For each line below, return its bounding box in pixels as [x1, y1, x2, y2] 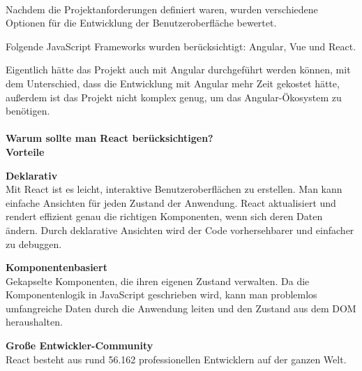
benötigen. [6, 103, 50, 118]
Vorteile [6, 144, 45, 159]
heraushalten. [6, 314, 63, 329]
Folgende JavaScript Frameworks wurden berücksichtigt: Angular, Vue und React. [6, 38, 356, 53]
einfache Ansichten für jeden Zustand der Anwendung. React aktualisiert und [6, 195, 336, 210]
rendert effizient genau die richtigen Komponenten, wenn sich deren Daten [6, 209, 323, 224]
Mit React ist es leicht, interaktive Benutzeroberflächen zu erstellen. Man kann [6, 182, 342, 196]
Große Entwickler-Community [6, 338, 153, 353]
